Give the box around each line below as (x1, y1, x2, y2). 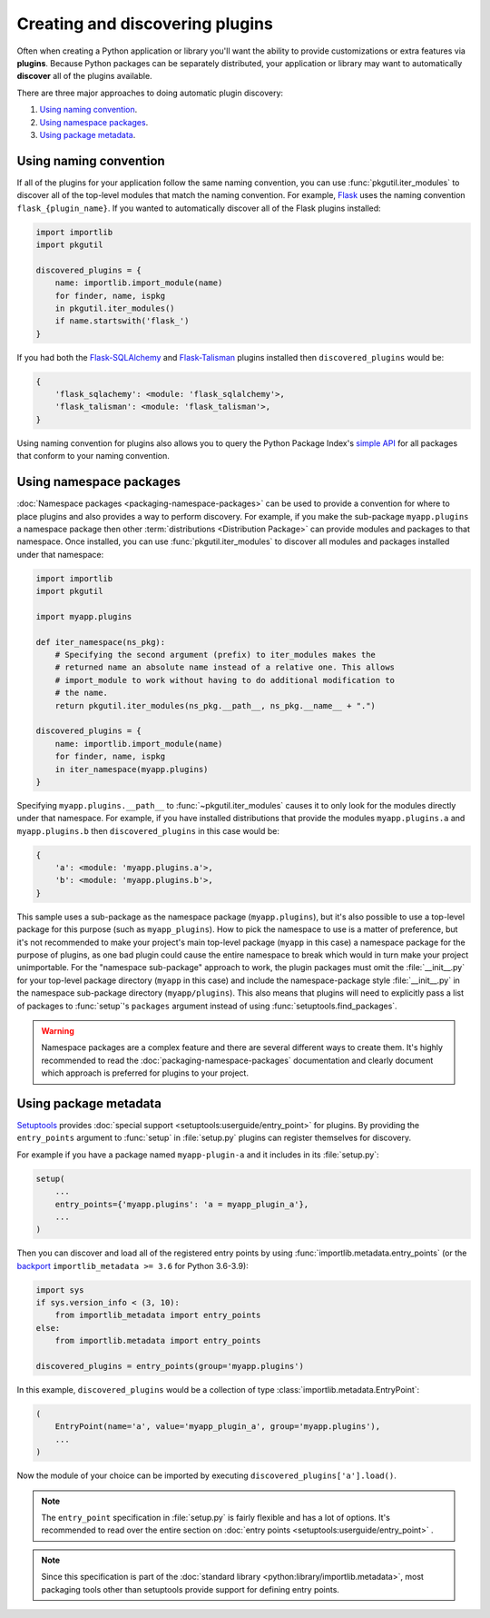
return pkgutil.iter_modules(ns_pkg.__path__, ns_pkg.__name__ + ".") (54, 700, 377, 710)
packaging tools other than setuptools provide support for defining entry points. (41, 1583, 340, 1594)
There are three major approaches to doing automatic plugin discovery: (16, 87, 284, 98)
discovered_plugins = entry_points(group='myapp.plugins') (35, 1361, 304, 1372)
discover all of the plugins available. (16, 71, 153, 82)
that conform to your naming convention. (16, 451, 170, 462)
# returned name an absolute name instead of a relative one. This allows (54, 662, 395, 672)
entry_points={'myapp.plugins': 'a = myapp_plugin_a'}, (54, 1199, 309, 1209)
